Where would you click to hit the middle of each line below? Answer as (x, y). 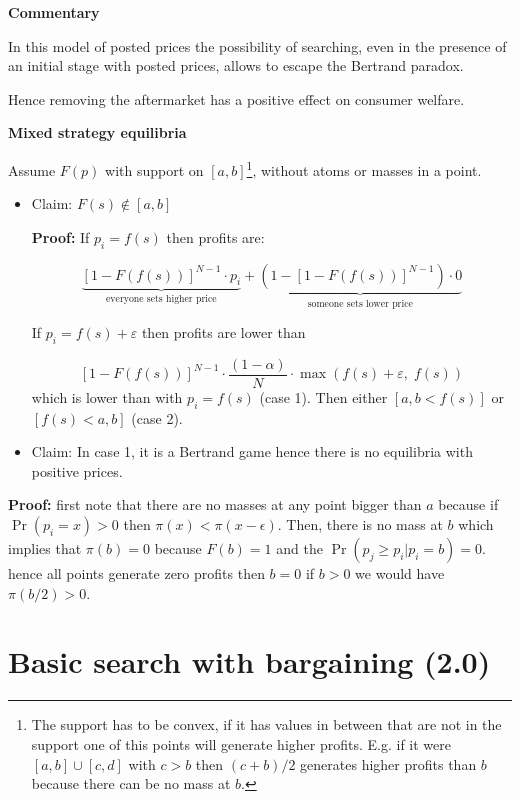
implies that (45, 548)
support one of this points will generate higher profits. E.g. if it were (241, 743)
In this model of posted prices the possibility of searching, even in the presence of (257, 45)
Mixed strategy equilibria (97, 132)
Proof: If (60, 236)
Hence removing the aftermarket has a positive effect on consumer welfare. (236, 98)
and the (299, 548)
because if (468, 504)
